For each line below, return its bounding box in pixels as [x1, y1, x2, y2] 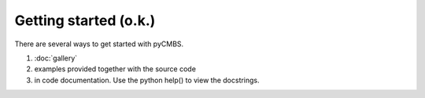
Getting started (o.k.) [14, 12, 156, 29]
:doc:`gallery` [34, 53, 78, 63]
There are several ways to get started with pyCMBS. [14, 39, 184, 49]
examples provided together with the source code [34, 64, 197, 74]
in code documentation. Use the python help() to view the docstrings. [34, 75, 260, 85]
